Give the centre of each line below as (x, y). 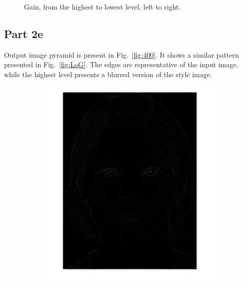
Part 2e (24, 33)
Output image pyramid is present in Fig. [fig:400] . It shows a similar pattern (121, 54)
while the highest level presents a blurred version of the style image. (108, 74)
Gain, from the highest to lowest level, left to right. (102, 7)
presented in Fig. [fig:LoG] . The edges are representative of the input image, (121, 64)
